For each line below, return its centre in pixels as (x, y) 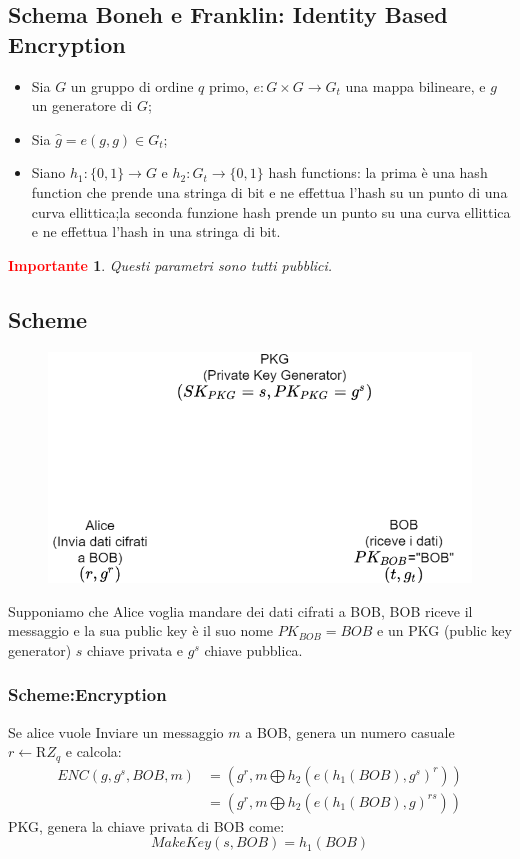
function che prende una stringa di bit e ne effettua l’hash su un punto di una (269, 191)
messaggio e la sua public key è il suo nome (141, 630)
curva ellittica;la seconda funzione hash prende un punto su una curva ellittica (271, 211)
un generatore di (82, 105)
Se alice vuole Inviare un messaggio (116, 731)
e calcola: (93, 751)
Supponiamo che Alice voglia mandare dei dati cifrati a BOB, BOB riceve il (240, 610)
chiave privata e (135, 649)
